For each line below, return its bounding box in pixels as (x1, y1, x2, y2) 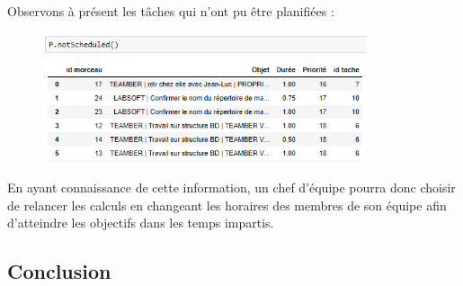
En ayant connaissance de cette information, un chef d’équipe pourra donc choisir (7, 177, 456, 196)
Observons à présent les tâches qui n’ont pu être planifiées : (7, 2, 334, 20)
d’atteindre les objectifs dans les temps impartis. (7, 213, 274, 232)
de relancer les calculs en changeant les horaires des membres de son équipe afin (7, 195, 447, 214)
